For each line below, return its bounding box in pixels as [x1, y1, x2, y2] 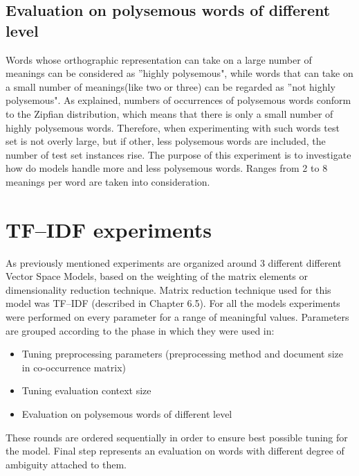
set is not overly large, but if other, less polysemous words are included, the [6, 134, 326, 148]
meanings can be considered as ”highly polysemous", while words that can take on [6, 66, 353, 80]
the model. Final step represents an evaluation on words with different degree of [6, 443, 344, 458]
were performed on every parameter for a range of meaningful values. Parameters [6, 310, 349, 324]
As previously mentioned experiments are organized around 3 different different [6, 255, 342, 270]
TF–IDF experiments [6, 215, 212, 243]
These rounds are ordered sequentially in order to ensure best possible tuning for [6, 430, 348, 444]
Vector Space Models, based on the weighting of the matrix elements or [6, 269, 309, 283]
